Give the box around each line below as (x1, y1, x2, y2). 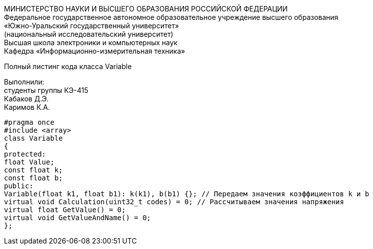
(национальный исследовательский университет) (4, 30, 173, 38)
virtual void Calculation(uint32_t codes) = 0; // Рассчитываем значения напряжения (4, 198, 344, 206)
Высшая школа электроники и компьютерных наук (4, 38, 178, 47)
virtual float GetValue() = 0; (4, 206, 126, 214)
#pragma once (4, 118, 55, 126)
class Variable (4, 134, 63, 142)
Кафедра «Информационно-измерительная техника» (4, 47, 185, 55)
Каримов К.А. (4, 103, 50, 111)
